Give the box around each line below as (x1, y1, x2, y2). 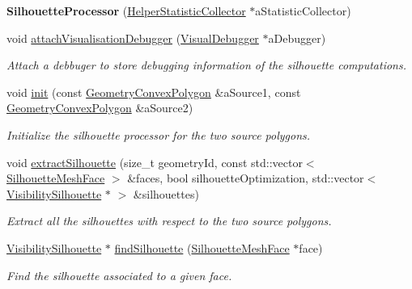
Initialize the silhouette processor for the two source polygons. (6, 126, 311, 143)
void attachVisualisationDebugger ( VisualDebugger (6, 29, 259, 46)
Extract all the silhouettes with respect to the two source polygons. (6, 212, 332, 229)
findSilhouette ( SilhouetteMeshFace (114, 239, 290, 256)
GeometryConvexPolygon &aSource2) (6, 99, 193, 116)
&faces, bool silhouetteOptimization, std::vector (127, 170, 364, 186)
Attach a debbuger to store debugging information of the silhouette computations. (6, 57, 406, 73)
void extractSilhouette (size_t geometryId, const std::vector (6, 153, 303, 170)
